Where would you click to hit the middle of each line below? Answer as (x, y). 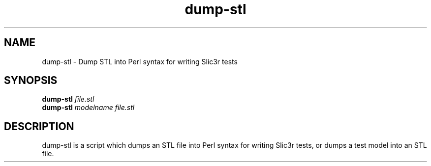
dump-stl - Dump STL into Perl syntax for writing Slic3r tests (140, 61)
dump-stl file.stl (68, 99)
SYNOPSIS (31, 81)
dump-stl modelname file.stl (88, 108)
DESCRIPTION (39, 126)
